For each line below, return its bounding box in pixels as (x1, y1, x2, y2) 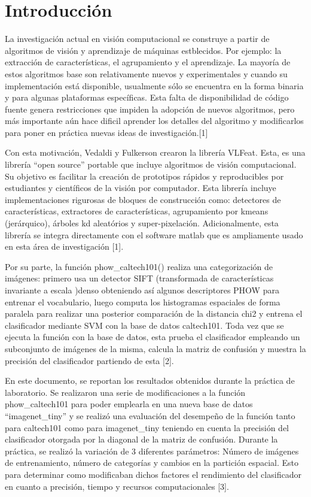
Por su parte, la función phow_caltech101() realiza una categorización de (5, 260, 273, 272)
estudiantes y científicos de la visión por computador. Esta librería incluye (5, 181, 276, 194)
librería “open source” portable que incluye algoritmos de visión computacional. (5, 158, 297, 171)
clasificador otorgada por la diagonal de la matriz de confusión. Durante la (5, 433, 278, 446)
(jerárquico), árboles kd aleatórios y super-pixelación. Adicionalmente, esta (5, 217, 279, 229)
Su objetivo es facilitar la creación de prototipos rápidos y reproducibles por (5, 169, 284, 182)
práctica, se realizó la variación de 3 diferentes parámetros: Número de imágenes (5, 444, 299, 457)
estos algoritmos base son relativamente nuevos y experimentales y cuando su (5, 67, 288, 80)
